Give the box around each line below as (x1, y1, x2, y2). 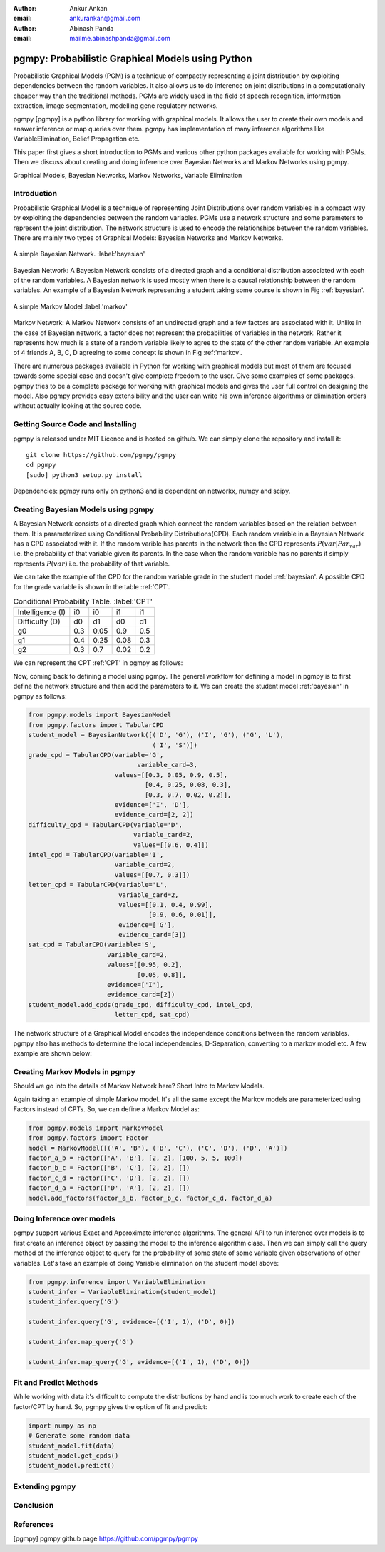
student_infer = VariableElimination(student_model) (28, 1288, 217, 1296)
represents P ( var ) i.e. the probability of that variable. (13, 559, 170, 568)
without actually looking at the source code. (13, 401, 142, 410)
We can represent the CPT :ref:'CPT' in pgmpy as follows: (13, 659, 183, 667)
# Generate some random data (28, 1432, 130, 1440)
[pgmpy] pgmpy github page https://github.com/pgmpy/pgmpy (13, 1534, 199, 1543)
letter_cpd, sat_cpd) (114, 1011, 190, 1019)
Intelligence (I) (17, 607, 66, 617)
